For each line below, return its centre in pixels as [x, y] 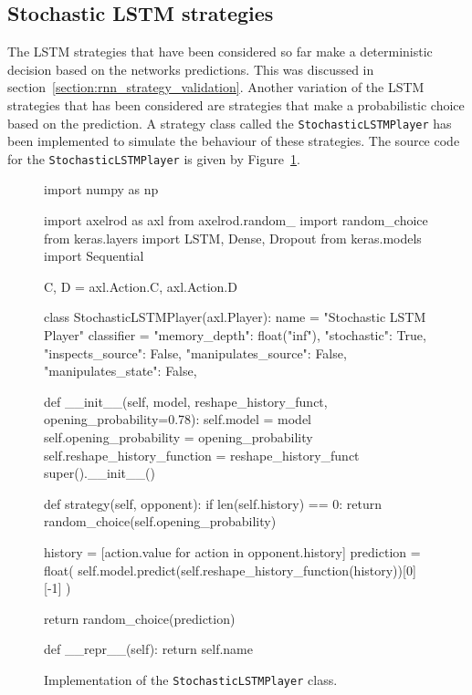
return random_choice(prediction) [140, 618]
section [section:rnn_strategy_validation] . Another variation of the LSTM [216, 87]
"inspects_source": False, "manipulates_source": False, [195, 353]
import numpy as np [101, 189]
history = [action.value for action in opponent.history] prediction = [232, 551]
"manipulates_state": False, [121, 371]
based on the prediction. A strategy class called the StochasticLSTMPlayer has [230, 123]
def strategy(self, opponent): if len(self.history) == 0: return [213, 503]
